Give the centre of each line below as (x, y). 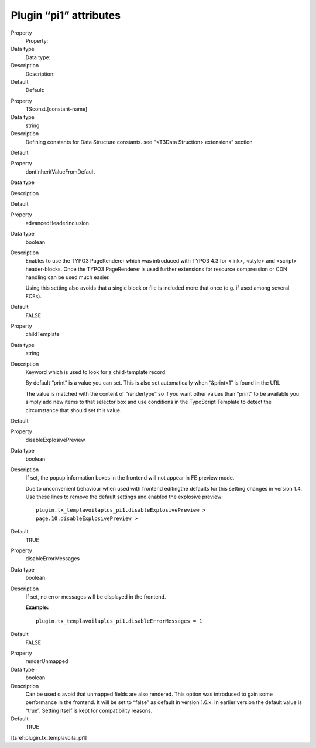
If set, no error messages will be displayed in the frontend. (96, 596)
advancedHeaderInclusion (57, 223)
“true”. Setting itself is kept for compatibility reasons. (89, 710)
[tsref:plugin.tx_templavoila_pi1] (49, 737)
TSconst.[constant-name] (56, 109)
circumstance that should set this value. (73, 410)
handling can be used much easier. (68, 277)
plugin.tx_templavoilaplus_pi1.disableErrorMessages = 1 (119, 621)
